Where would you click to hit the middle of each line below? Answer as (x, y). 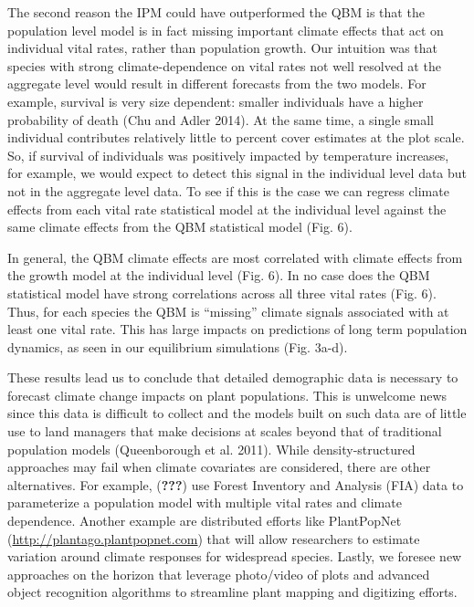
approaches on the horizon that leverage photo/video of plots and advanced (219, 574)
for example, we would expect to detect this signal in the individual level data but (237, 173)
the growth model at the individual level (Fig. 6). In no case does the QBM (219, 275)
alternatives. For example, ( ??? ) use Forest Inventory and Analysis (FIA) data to (236, 484)
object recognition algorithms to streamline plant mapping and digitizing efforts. (232, 592)
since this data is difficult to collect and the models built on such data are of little (237, 413)
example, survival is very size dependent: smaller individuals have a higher (216, 101)
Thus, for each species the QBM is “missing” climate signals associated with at (228, 311)
